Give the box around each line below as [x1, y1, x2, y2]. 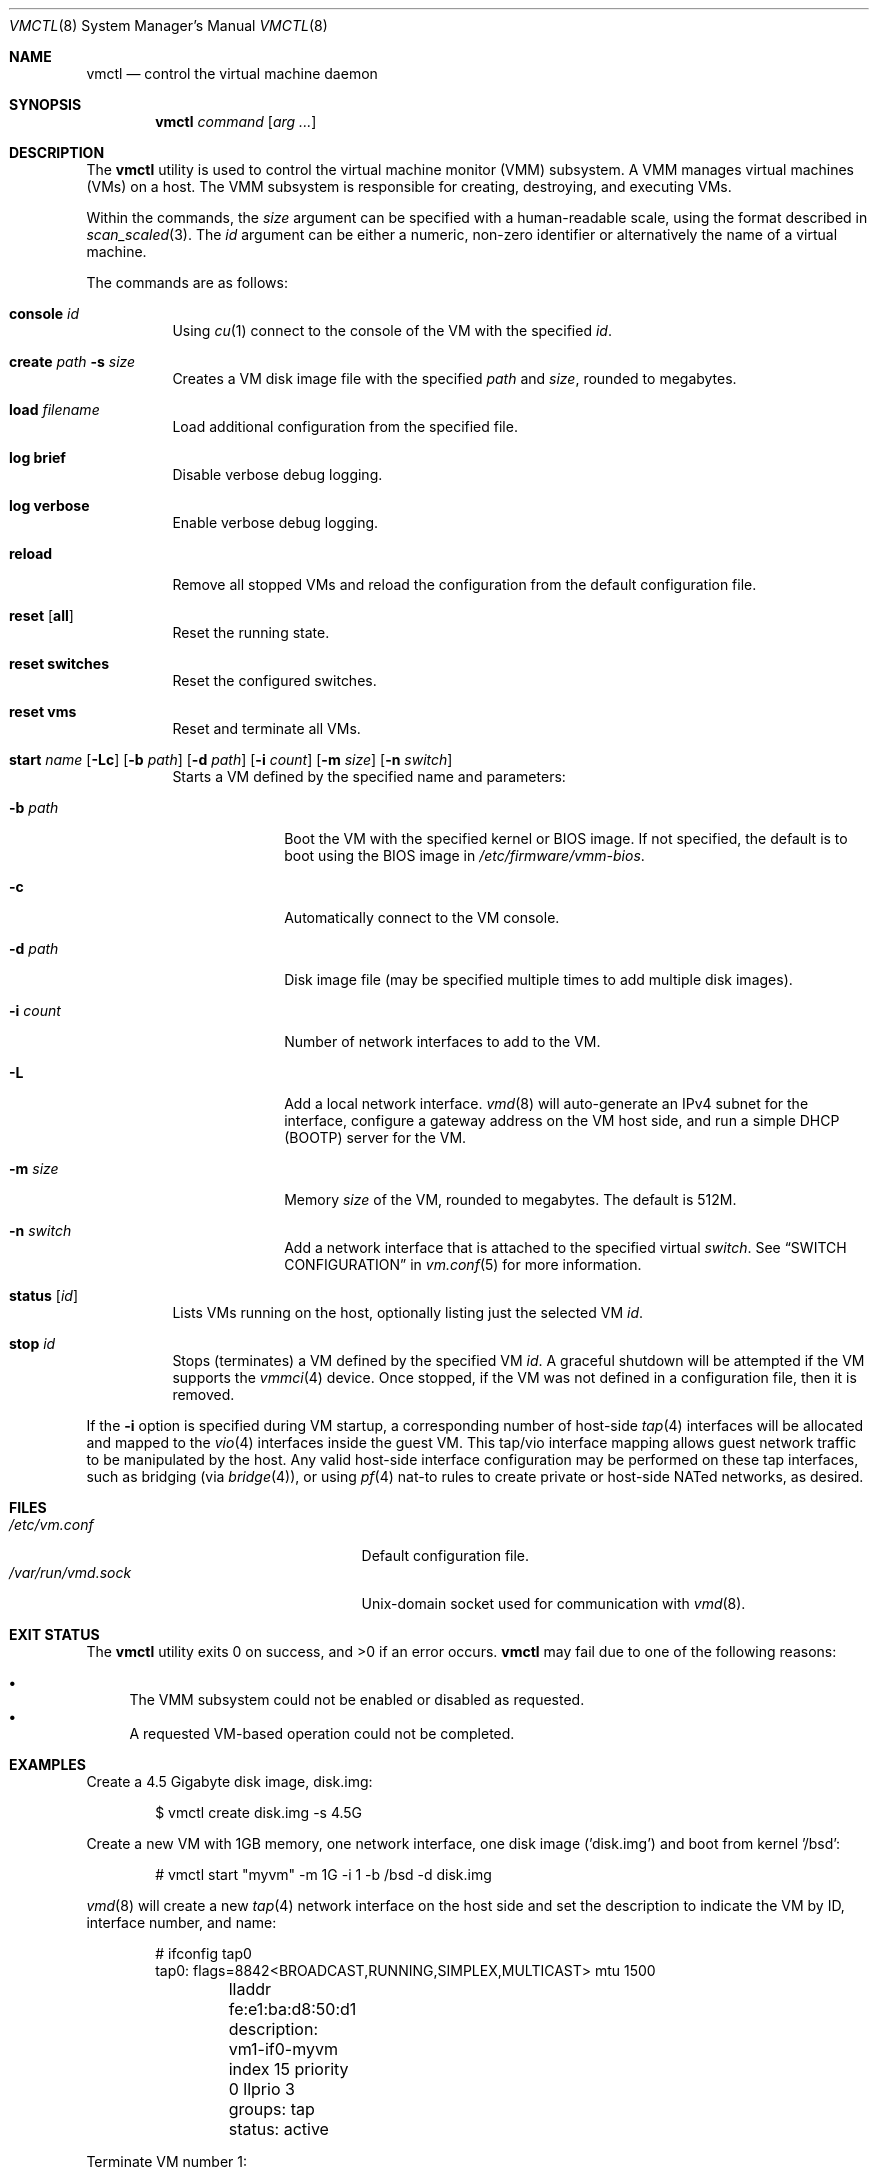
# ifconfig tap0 [155, 1945, 252, 1962]
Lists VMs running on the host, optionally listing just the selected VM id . [172, 1304, 644, 1321]
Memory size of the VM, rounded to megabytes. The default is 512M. [284, 1191, 737, 1208]
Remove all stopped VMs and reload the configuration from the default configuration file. [172, 576, 757, 593]
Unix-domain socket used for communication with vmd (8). [361, 1595, 746, 1612]
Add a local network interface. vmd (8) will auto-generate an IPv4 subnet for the [284, 1095, 809, 1112]
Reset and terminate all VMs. [172, 720, 361, 737]
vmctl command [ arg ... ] [155, 113, 317, 130]
